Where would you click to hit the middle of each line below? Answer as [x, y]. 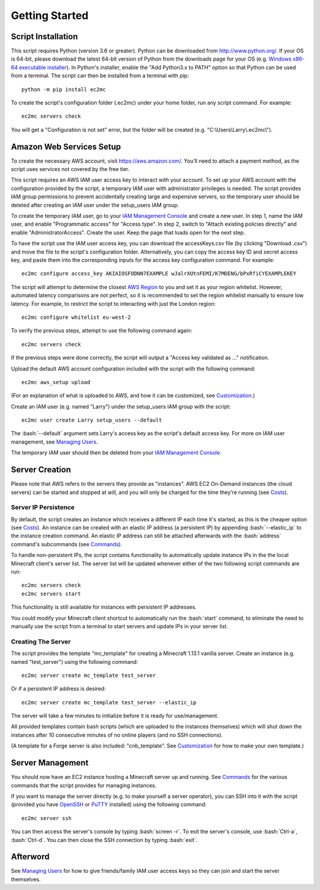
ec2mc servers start [51, 593]
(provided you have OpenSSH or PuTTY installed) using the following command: [109, 805]
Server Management [50, 763]
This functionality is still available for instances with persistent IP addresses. [104, 607]
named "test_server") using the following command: [75, 661]
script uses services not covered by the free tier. [70, 169]
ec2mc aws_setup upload [56, 382]
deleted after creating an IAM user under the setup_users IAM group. [95, 205]
